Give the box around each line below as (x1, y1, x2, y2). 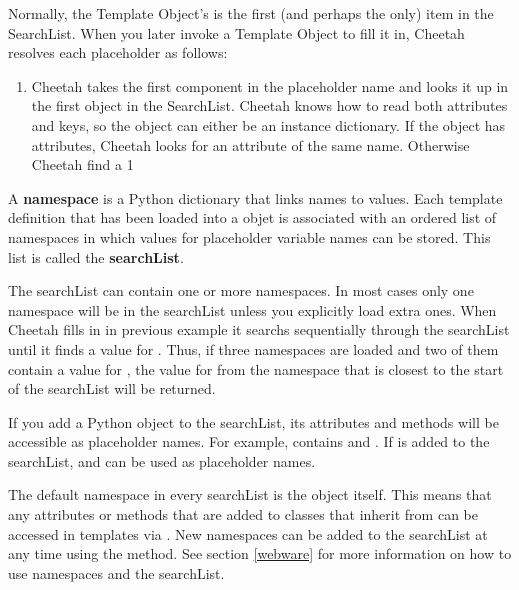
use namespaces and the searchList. (8, 562, 225, 583)
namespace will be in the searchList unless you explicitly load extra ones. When (8, 299, 497, 320)
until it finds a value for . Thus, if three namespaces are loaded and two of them (8, 338, 499, 359)
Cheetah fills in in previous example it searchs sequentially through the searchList (8, 319, 510, 340)
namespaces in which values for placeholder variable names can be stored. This (8, 226, 491, 247)
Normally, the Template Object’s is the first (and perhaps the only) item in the (8, 3, 494, 23)
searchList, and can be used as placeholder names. (8, 450, 316, 471)
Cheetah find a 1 (31, 154, 134, 175)
